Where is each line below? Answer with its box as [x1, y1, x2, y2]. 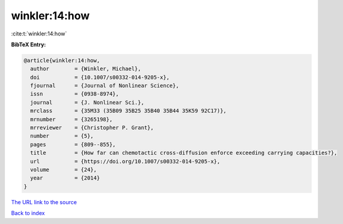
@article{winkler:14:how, [23, 57, 100, 64]
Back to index [11, 210, 45, 217]
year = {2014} [30, 175, 100, 181]
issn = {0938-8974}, [30, 91, 120, 97]
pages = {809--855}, [30, 141, 117, 148]
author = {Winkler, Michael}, [30, 65, 141, 72]
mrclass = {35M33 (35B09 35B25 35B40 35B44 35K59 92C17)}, [30, 107, 227, 114]
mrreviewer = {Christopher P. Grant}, [30, 124, 154, 132]
